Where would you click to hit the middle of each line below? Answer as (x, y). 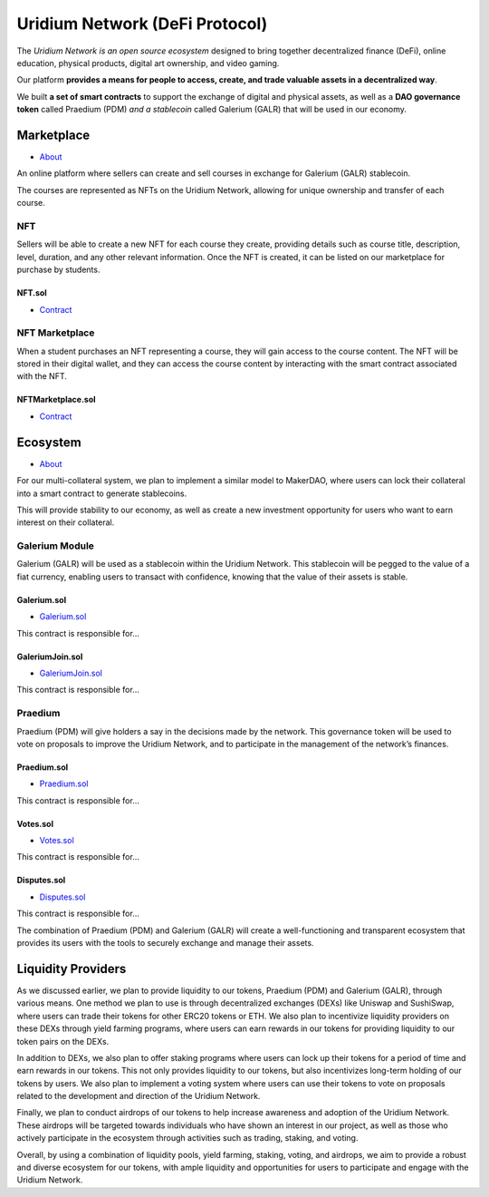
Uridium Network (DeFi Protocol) (142, 24)
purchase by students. (58, 270)
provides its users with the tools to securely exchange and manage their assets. (165, 943)
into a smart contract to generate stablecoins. (102, 493)
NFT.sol (32, 293)
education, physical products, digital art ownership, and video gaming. (148, 63)
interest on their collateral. (66, 522)
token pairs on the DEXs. (63, 1041)
